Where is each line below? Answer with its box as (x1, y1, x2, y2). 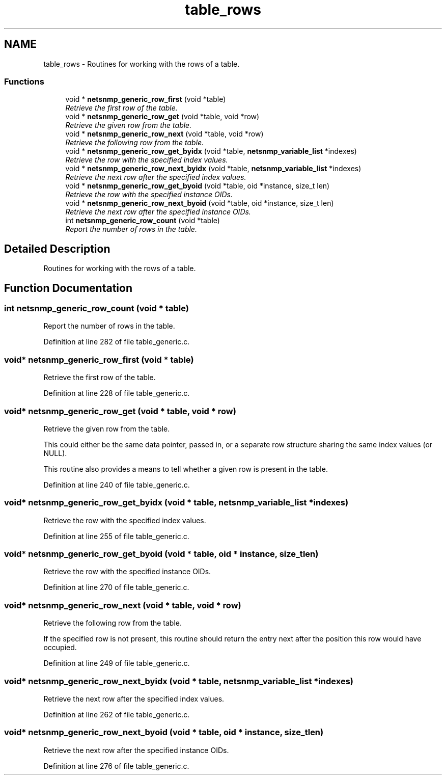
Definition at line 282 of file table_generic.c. (43, 337, 190, 346)
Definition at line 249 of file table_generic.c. (43, 659, 190, 668)
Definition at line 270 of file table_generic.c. (43, 583, 189, 592)
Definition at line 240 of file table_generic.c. (43, 480, 190, 489)
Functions (4, 76, 44, 87)
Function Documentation (4, 281, 132, 294)
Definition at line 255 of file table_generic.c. (43, 531, 189, 541)
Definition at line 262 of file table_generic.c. (43, 710, 190, 719)
